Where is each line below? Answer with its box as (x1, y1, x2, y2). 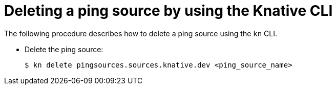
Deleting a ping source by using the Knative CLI (4, 2, 333, 19)
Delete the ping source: (25, 44, 103, 54)
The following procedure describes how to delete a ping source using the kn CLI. (4, 29, 278, 38)
